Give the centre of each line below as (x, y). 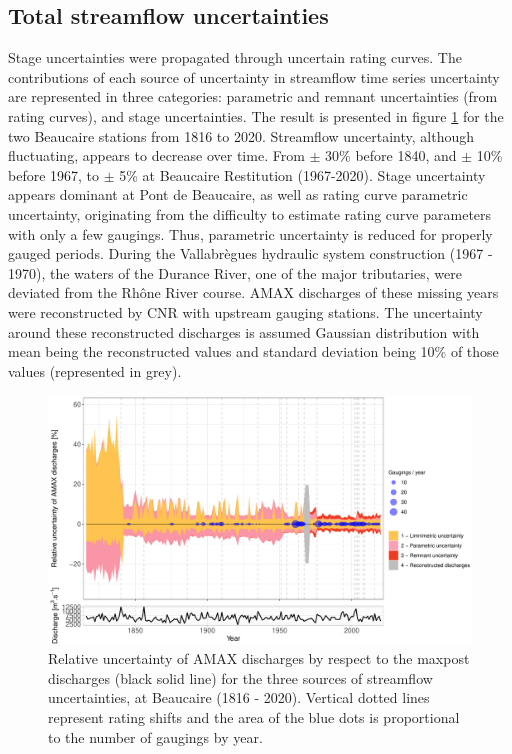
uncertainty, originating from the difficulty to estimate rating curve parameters (250, 213)
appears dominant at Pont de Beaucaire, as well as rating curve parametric (238, 194)
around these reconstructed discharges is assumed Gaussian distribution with (244, 331)
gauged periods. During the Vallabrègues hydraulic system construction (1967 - (250, 253)
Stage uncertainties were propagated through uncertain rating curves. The (235, 57)
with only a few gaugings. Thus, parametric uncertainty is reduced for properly (250, 233)
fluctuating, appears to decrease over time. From (156, 155)
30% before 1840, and (391, 155)
